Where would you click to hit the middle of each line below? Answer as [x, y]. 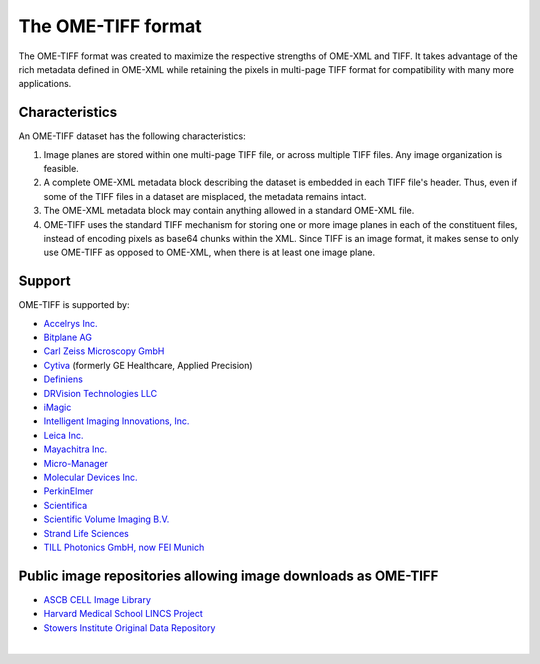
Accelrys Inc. [70, 323]
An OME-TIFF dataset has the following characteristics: [132, 136]
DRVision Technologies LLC [100, 393]
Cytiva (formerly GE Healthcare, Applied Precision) [148, 365]
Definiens [63, 379]
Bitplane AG [67, 337]
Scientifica [65, 505]
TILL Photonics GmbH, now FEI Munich [124, 547]
